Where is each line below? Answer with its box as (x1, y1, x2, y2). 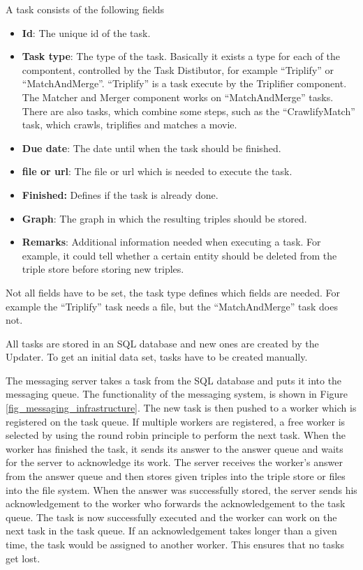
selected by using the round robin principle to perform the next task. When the (6, 428, 346, 442)
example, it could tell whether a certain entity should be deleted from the (22, 248, 337, 262)
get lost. (6, 550, 40, 565)
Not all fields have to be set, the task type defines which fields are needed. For (6, 285, 340, 299)
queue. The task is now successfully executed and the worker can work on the (6, 509, 337, 524)
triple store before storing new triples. (22, 262, 184, 276)
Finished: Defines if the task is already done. (22, 187, 218, 202)
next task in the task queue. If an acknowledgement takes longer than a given (6, 523, 337, 538)
